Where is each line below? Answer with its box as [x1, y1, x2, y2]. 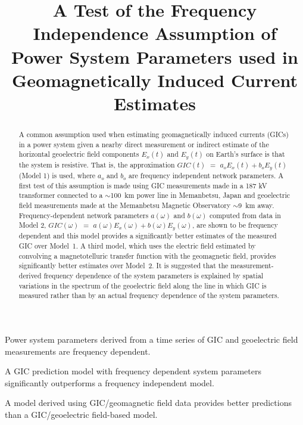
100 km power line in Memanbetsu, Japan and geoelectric [110, 190, 290, 200]
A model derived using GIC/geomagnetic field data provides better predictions [5, 396, 292, 409]
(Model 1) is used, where [18, 170, 96, 181]
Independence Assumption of [33, 21, 277, 45]
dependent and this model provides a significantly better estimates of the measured [18, 231, 277, 241]
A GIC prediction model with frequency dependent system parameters [5, 365, 261, 377]
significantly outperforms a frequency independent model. [5, 376, 214, 389]
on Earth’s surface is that [206, 149, 285, 159]
